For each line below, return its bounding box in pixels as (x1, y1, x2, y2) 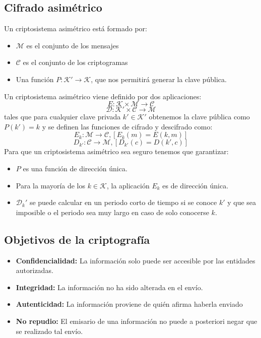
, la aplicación (106, 180, 150, 190)
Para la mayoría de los (16, 180, 86, 190)
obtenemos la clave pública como (149, 111, 250, 122)
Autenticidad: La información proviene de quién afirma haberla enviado (16, 299, 243, 309)
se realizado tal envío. (16, 325, 83, 336)
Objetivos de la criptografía (4, 231, 150, 247)
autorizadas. (16, 265, 53, 276)
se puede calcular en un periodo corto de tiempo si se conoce (29, 197, 217, 208)
